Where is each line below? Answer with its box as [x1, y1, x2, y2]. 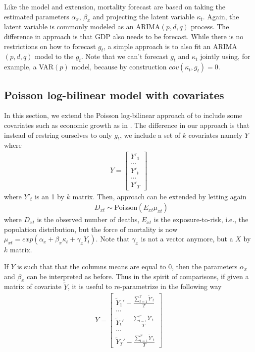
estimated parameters [4, 11, 69, 21]
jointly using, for [200, 51, 251, 61]
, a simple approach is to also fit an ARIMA [103, 41, 238, 51]
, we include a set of [119, 129, 181, 140]
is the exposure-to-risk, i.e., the [153, 214, 249, 225]
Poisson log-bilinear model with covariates [4, 87, 224, 102]
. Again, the [203, 11, 239, 21]
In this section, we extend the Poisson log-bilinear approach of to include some [4, 110, 243, 120]
